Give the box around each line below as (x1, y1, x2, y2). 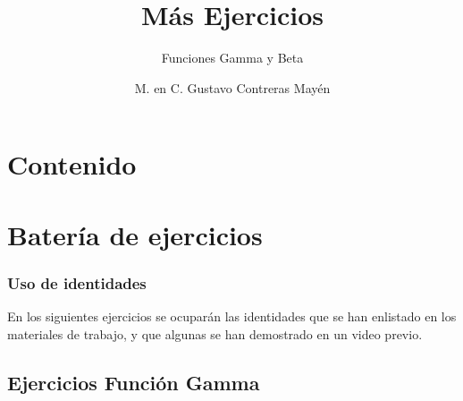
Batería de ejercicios (7, 216, 263, 252)
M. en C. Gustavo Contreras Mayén (134, 78, 331, 97)
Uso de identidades (7, 271, 147, 294)
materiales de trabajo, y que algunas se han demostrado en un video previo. (7, 324, 423, 343)
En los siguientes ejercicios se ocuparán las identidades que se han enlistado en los (7, 307, 457, 326)
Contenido (7, 146, 137, 183)
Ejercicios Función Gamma (7, 368, 260, 396)
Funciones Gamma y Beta (161, 48, 304, 67)
